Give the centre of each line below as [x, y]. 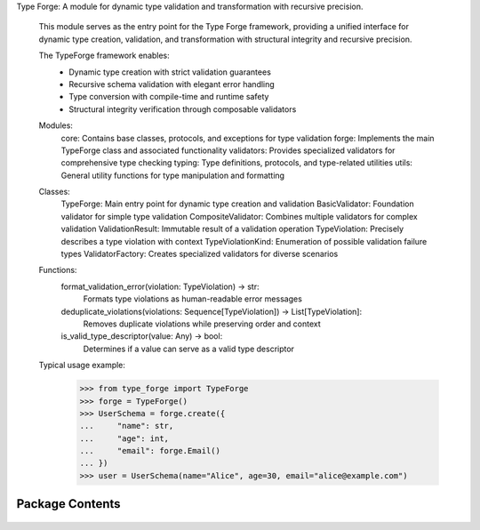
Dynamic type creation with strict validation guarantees [170, 72]
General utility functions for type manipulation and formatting [172, 175]
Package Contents [68, 504]
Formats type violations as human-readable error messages [192, 299]
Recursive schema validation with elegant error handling [172, 84]
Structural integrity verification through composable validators [183, 109]
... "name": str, [127, 426]
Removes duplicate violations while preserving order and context [202, 324]
